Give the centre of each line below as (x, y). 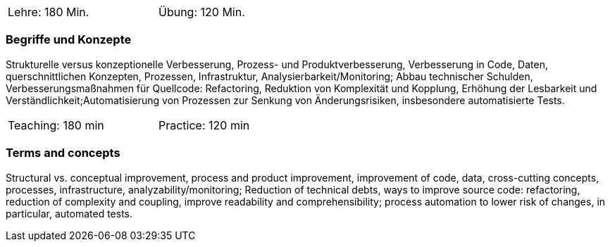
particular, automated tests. (69, 213)
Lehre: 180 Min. (49, 12)
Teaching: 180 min (56, 125)
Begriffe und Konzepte (69, 40)
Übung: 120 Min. (202, 12)
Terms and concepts (63, 153)
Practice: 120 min (204, 125)
